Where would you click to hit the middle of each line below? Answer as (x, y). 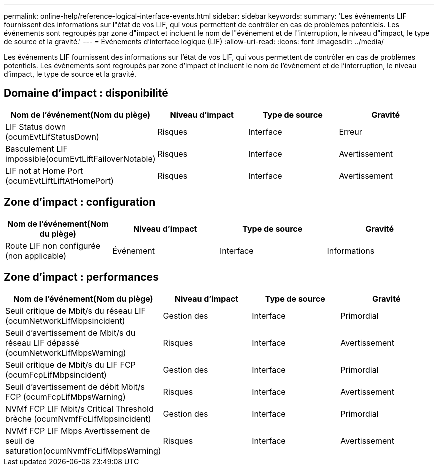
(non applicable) (36, 256)
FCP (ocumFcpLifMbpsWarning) (66, 397)
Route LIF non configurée (53, 246)
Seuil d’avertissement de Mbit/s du (71, 333)
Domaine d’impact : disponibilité (86, 93)
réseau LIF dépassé (42, 343)
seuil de (20, 441)
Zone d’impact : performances (81, 277)
